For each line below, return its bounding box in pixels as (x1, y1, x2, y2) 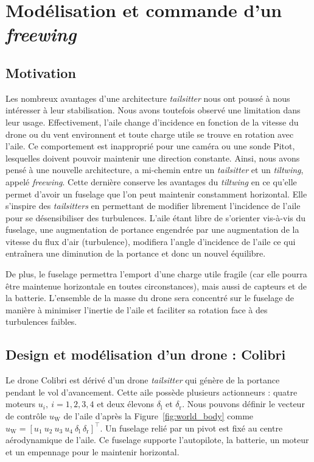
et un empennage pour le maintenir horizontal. (5, 445, 180, 458)
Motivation (5, 63, 76, 82)
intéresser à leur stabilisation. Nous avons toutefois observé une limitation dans (5, 104, 301, 116)
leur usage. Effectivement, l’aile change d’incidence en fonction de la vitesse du (5, 115, 299, 128)
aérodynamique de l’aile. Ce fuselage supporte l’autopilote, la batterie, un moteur (5, 433, 309, 446)
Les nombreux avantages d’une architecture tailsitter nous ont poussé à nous (5, 91, 290, 104)
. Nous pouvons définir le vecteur (182, 397, 305, 410)
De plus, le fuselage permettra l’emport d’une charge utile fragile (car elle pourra (5, 268, 307, 280)
